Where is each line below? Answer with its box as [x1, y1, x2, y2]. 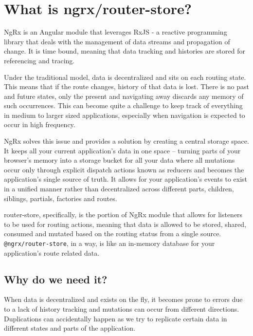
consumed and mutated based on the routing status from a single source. [4, 228, 221, 239]
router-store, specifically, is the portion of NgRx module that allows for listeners [4, 209, 243, 220]
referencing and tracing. [4, 55, 75, 65]
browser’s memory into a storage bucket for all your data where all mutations [4, 155, 235, 165]
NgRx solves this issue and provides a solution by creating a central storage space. [4, 136, 249, 146]
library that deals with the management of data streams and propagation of [4, 36, 230, 46]
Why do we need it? [4, 271, 108, 286]
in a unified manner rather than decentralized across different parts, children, [4, 184, 234, 194]
